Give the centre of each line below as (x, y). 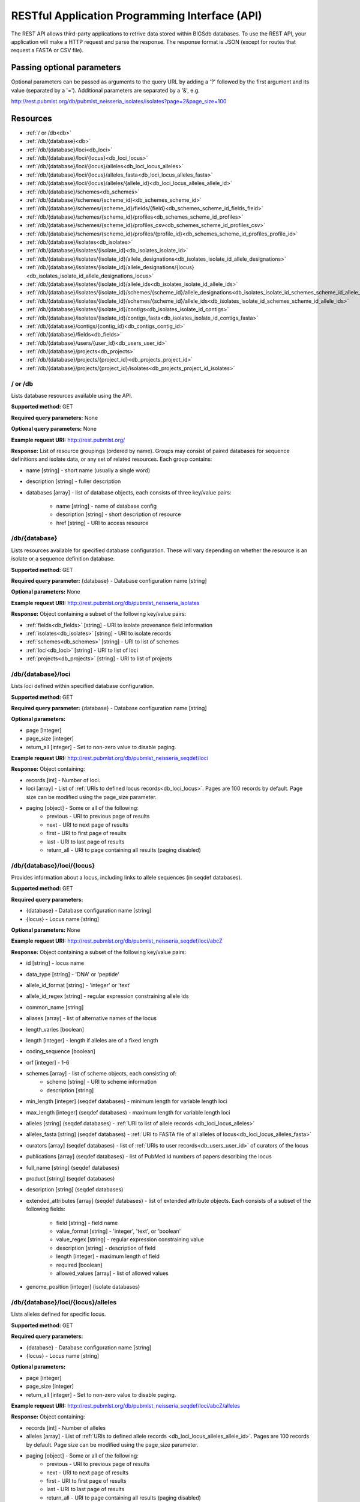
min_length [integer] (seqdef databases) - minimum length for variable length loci (127, 1101)
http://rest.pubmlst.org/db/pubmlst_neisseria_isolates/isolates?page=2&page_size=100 (119, 102)
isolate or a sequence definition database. (63, 559)
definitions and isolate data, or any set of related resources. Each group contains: (112, 459)
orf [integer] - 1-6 (48, 1062)
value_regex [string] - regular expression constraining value (130, 1239)
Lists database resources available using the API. (72, 396)
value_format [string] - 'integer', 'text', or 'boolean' (118, 1231)
